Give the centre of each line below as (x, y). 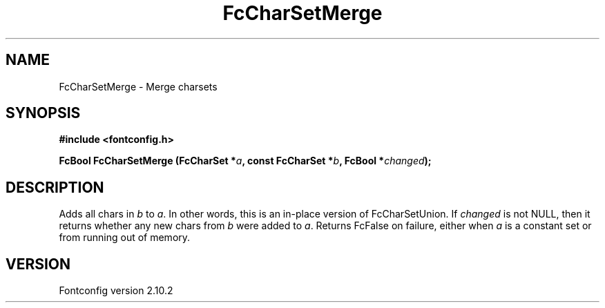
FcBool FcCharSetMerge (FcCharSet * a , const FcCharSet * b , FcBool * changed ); (245, 161)
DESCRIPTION (55, 187)
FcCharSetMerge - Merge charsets (138, 86)
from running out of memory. (125, 238)
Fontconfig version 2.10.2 (116, 291)
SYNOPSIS (43, 113)
